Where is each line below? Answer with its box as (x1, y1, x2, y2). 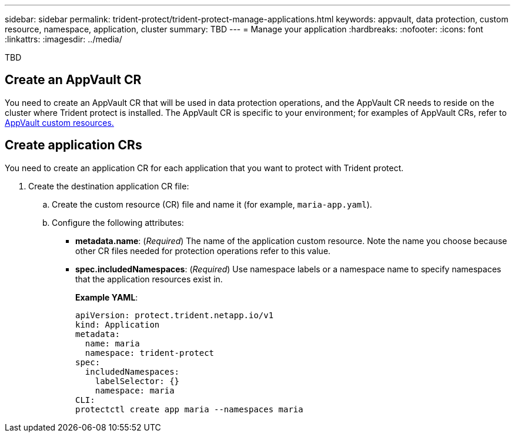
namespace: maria (95, 385, 175, 395)
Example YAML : (75, 292, 138, 302)
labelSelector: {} (95, 376, 180, 386)
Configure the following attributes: (52, 217, 184, 228)
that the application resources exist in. (75, 273, 223, 284)
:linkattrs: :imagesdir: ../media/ (5, 34, 122, 44)
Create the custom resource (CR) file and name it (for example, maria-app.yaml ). (52, 199, 372, 209)
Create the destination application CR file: (28, 181, 189, 191)
